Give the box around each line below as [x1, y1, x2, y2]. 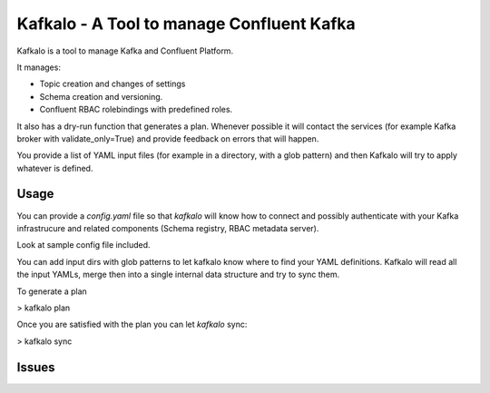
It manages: [16, 62, 61, 73]
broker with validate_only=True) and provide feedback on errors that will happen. [16, 133, 319, 144]
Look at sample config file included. [16, 240, 151, 251]
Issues [16, 359, 55, 375]
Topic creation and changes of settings [39, 78, 186, 90]
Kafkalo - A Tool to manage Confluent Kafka [16, 14, 356, 34]
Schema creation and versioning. [39, 91, 163, 102]
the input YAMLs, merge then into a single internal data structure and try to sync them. [16, 269, 340, 280]
